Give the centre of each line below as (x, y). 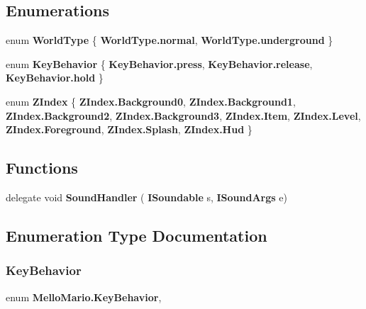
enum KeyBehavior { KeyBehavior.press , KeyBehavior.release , (159, 63)
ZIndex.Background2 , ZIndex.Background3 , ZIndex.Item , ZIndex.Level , (183, 115)
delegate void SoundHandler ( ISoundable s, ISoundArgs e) (146, 197)
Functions (42, 168)
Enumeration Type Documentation (137, 235)
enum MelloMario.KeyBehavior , (84, 297)
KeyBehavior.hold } (55, 78)
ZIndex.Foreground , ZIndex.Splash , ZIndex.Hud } (129, 129)
